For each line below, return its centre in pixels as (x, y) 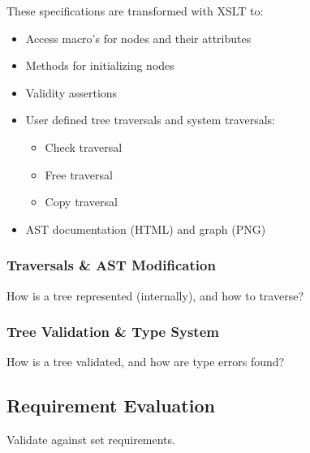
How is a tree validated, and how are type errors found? (146, 362)
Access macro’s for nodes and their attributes (138, 38)
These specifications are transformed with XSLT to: (135, 11)
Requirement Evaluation (111, 406)
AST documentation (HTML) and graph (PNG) (146, 229)
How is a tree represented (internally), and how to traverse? (155, 295)
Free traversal (79, 174)
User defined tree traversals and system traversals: (150, 120)
